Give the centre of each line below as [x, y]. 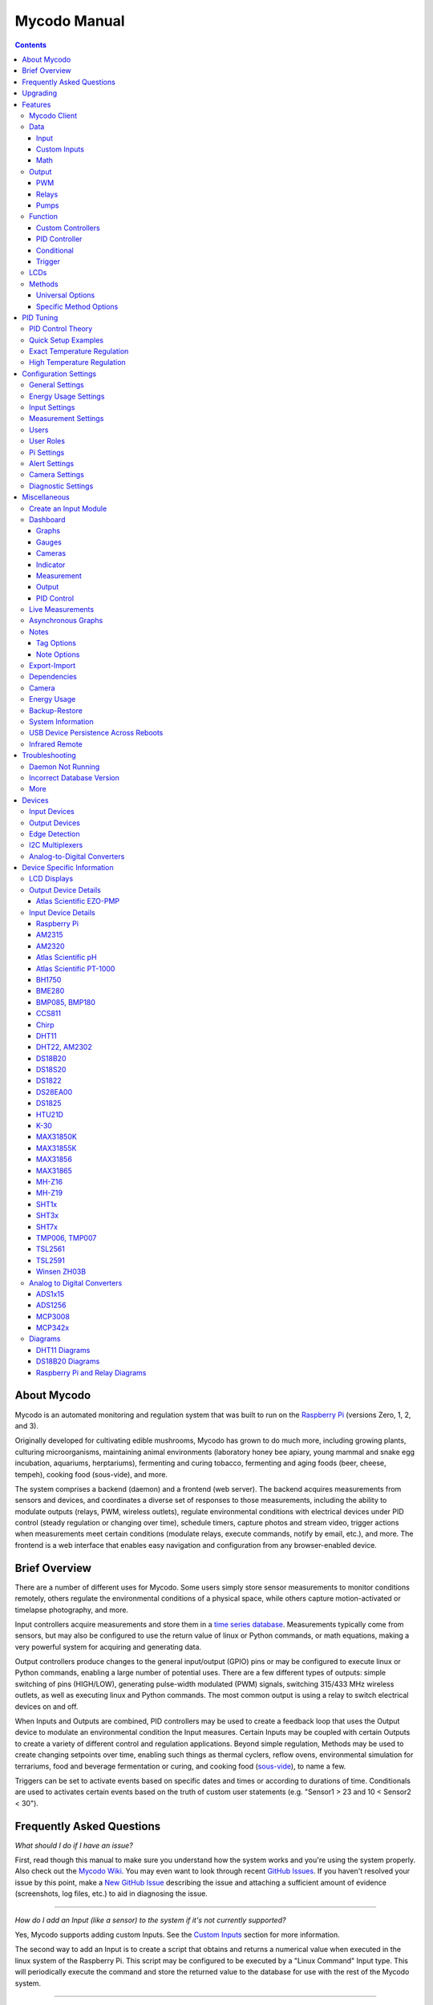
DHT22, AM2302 [64, 1047]
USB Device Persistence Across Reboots [96, 733]
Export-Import [53, 666]
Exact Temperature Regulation [79, 351]
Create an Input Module [68, 508]
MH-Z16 [50, 1182]
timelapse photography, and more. [71, 1610]
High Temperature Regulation [77, 363]
